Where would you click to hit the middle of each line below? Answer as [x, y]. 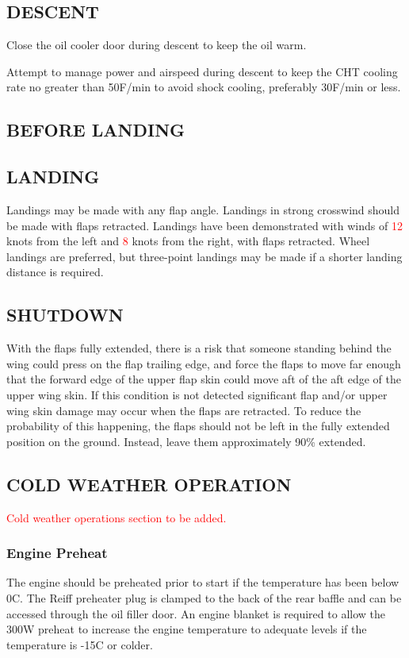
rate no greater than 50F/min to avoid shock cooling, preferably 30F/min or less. [204, 87]
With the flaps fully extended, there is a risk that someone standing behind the [199, 348]
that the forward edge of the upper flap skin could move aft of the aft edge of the [204, 379]
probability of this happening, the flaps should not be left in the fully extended [198, 426]
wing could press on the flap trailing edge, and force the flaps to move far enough [204, 363]
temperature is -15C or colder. [80, 644]
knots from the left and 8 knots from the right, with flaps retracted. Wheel [188, 241]
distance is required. [55, 272]
